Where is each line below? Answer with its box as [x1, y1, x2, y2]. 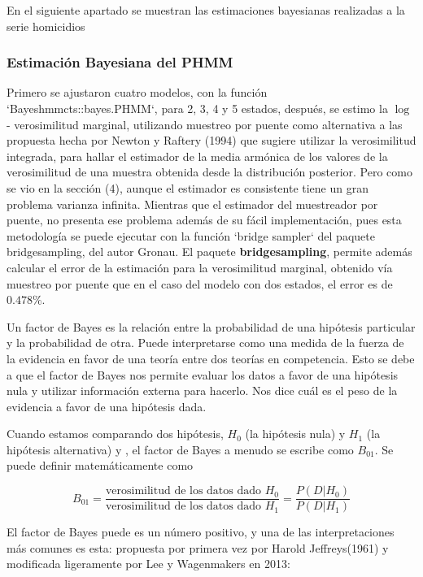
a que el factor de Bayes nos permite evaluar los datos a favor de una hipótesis [7, 366, 399, 383]
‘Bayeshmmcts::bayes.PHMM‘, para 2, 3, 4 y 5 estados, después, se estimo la [7, 100, 388, 116]
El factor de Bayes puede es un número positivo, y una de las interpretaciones [7, 523, 395, 540]
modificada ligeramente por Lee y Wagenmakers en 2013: [7, 555, 290, 572]
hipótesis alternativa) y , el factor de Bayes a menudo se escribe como [7, 440, 354, 458]
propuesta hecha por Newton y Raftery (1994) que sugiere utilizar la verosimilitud [7, 132, 416, 149]
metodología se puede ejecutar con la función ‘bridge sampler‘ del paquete [7, 227, 375, 244]
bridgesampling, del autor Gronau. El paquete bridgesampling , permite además [7, 243, 412, 260]
